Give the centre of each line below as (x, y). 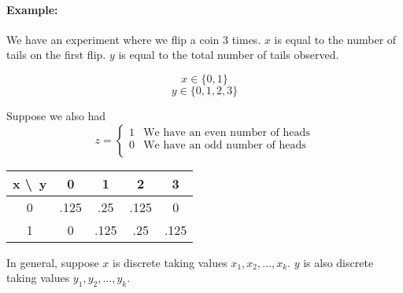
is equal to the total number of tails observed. (229, 55)
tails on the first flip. (56, 55)
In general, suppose (53, 262)
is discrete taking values (170, 262)
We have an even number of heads (227, 133)
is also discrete (338, 262)
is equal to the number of (335, 39)
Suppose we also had (56, 115)
